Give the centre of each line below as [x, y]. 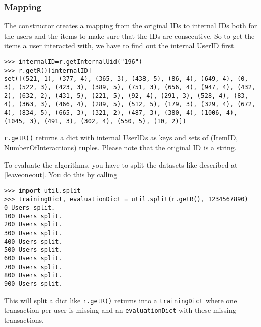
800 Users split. [33, 275]
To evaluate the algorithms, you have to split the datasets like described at [121, 164]
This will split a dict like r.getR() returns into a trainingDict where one [121, 300]
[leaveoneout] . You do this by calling [61, 174]
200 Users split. [33, 225]
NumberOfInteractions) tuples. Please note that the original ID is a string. [120, 147]
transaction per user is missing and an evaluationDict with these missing [120, 310]
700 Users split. [33, 267]
